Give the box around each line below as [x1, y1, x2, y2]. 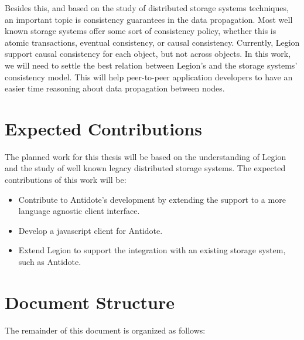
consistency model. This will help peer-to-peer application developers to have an [5, 70, 293, 83]
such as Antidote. [18, 256, 81, 268]
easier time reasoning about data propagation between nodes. [5, 82, 225, 94]
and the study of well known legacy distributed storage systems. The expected [5, 162, 286, 174]
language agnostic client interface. [18, 205, 140, 217]
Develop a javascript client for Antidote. [18, 224, 163, 236]
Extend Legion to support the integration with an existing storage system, [18, 244, 286, 256]
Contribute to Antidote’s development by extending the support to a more [18, 193, 286, 205]
